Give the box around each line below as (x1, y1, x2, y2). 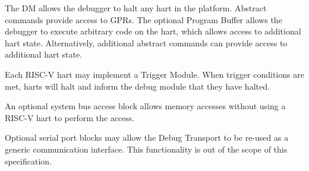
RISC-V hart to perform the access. (5, 111, 135, 123)
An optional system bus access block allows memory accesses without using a (5, 100, 286, 112)
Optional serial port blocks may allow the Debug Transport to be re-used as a (5, 131, 289, 144)
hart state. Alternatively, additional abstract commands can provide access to (5, 36, 288, 49)
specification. (5, 154, 52, 167)
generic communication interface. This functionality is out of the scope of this (5, 142, 288, 155)
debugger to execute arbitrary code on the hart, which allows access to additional (5, 25, 301, 37)
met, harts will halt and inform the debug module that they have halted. (5, 80, 270, 92)
